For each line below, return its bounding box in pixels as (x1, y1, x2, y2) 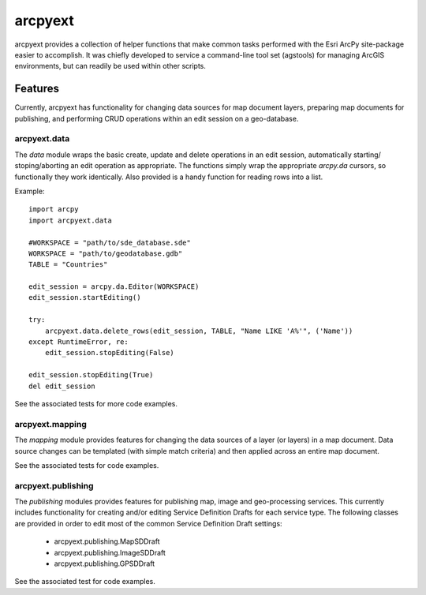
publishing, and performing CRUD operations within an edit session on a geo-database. (14, 114, 299, 123)
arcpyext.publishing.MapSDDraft (54, 537, 161, 546)
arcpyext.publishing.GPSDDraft (54, 559, 155, 568)
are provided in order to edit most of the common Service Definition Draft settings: (14, 518, 283, 528)
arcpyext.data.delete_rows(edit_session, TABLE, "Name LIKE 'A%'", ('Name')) (44, 326, 353, 335)
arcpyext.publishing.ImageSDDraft (54, 548, 166, 557)
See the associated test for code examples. (14, 577, 155, 586)
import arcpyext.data (28, 215, 112, 225)
